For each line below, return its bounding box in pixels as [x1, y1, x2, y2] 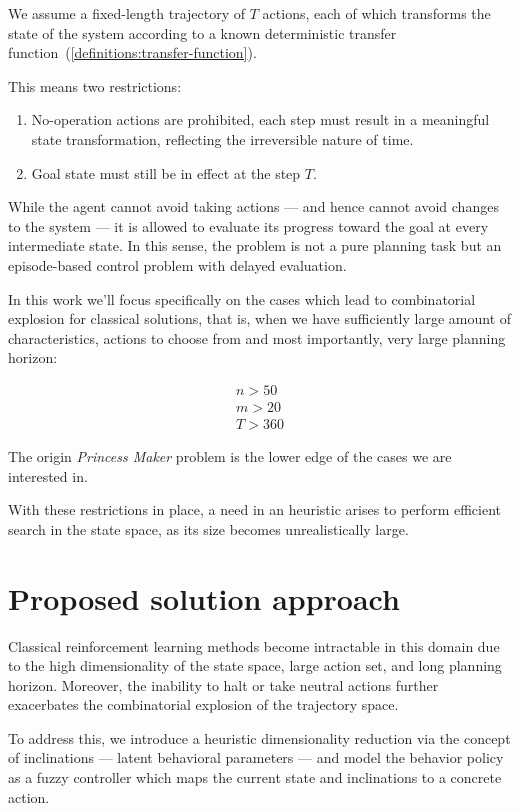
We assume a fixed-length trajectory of [8, 3, 246, 23]
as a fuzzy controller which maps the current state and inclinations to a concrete [8, 767, 502, 788]
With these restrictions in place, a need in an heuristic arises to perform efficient [8, 499, 501, 520]
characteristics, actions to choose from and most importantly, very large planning [8, 327, 506, 348]
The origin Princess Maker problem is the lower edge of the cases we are [8, 446, 452, 466]
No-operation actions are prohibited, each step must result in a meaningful [31, 109, 490, 130]
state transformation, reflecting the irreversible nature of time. [31, 128, 414, 149]
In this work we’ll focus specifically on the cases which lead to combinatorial [8, 288, 476, 309]
